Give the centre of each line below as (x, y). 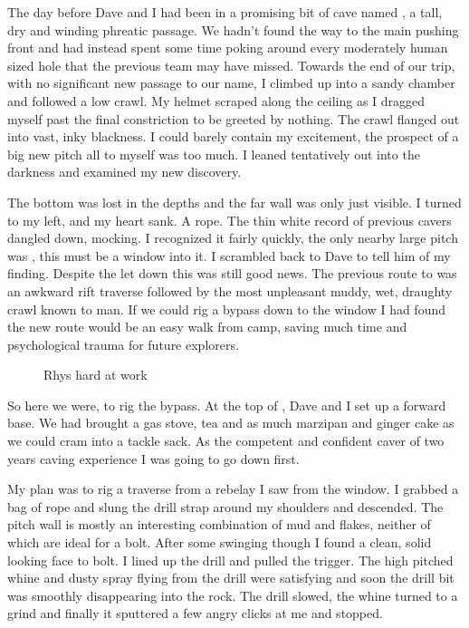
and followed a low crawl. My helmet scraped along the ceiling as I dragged (216, 100)
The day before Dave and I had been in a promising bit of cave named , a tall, (225, 12)
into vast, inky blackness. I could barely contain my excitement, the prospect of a (233, 136)
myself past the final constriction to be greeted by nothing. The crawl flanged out (234, 118)
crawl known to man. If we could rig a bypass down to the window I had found (227, 309)
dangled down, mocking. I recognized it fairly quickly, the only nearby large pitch (233, 238)
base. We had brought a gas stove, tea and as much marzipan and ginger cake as (231, 423)
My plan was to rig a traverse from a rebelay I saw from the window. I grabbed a (233, 489)
